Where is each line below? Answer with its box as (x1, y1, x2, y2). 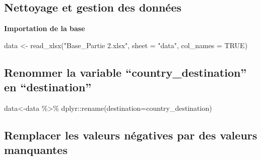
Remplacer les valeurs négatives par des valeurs (4, 127, 257, 142)
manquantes (4, 142, 68, 157)
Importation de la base (4, 23, 85, 34)
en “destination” (4, 79, 92, 95)
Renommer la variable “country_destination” (4, 64, 247, 80)
